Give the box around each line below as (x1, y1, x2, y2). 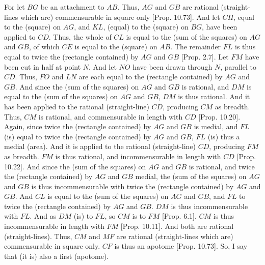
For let (4, 2, 25, 12)
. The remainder (170, 41, 221, 52)
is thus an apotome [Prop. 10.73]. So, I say (114, 241, 248, 251)
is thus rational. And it (178, 91, 250, 102)
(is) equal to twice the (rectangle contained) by (4, 131, 151, 141)
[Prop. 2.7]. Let (181, 51, 229, 62)
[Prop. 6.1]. (162, 211, 197, 221)
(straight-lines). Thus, (4, 230, 72, 241)
